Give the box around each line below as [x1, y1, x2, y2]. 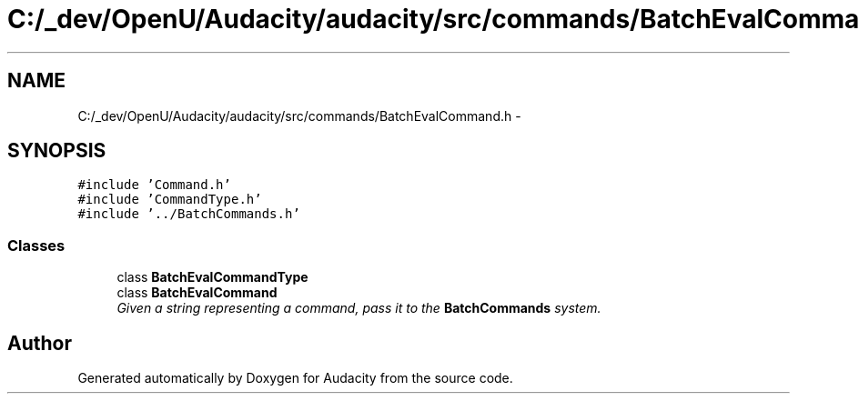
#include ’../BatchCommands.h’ [77, 206, 300, 222]
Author [7, 331, 72, 355]
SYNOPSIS [7, 139, 106, 163]
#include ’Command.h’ [77, 177, 231, 193]
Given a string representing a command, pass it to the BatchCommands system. [116, 300, 601, 316]
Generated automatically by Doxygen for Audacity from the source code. [77, 370, 513, 386]
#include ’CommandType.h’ [77, 192, 262, 207]
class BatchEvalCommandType [116, 269, 308, 286]
